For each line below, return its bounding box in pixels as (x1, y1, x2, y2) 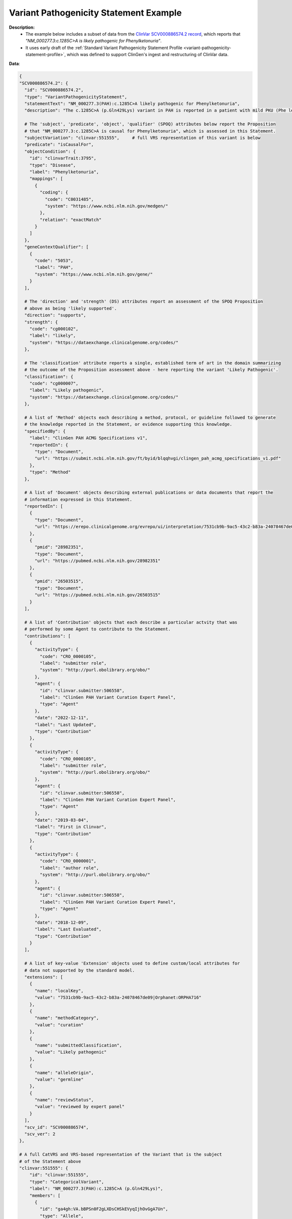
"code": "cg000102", (29, 326, 79, 332)
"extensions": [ (24, 974, 63, 980)
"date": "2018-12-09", (35, 920, 89, 925)
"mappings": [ (29, 176, 63, 181)
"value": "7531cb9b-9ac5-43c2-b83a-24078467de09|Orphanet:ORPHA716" (35, 995, 202, 1001)
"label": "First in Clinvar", (35, 824, 107, 830)
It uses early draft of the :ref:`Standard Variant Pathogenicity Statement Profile (25, 44, 182, 51)
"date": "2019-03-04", (35, 817, 89, 823)
